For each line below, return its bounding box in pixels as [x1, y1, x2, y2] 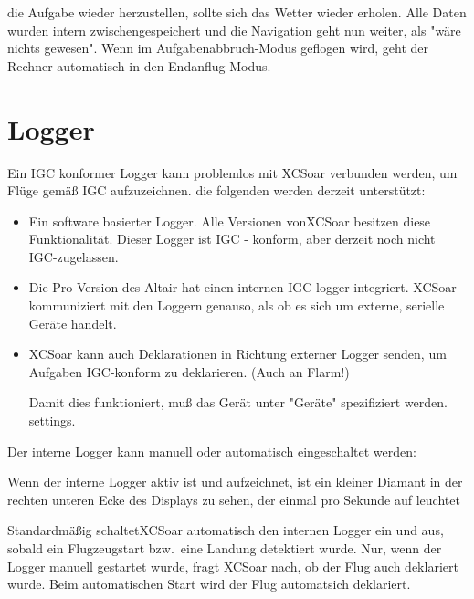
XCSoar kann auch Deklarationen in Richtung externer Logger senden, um [28, 344, 447, 363]
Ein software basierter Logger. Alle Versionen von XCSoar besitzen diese [28, 211, 431, 230]
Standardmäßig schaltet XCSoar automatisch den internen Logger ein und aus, [7, 520, 444, 540]
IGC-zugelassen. [28, 247, 119, 266]
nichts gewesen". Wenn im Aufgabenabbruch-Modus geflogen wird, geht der [7, 38, 429, 58]
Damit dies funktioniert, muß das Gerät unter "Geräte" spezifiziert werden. [28, 393, 448, 412]
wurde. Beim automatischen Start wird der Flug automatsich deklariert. [7, 574, 411, 594]
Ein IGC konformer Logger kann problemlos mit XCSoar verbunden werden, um [7, 163, 458, 182]
